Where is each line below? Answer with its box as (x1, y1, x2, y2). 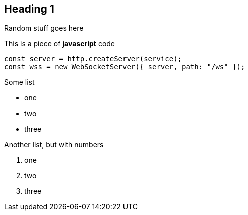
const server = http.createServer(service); (4, 55, 182, 63)
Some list (4, 78, 35, 87)
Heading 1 (4, 3, 54, 15)
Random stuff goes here (4, 24, 84, 33)
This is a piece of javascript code (4, 39, 115, 48)
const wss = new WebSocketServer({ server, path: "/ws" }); (4, 63, 245, 71)
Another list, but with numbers (4, 140, 104, 149)
